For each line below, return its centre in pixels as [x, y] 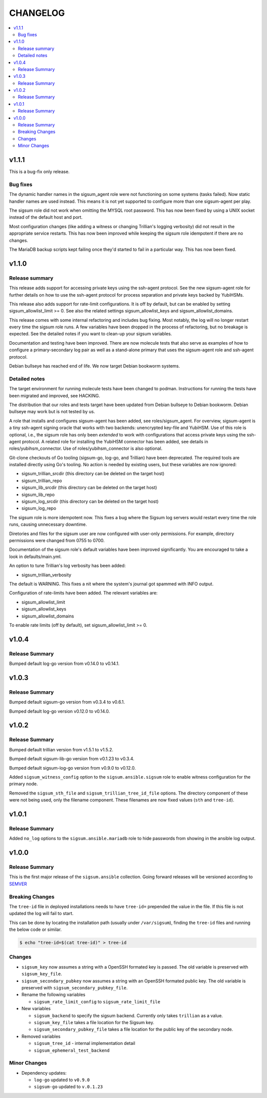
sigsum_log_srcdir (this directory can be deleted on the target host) [90, 501]
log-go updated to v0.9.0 [62, 1080]
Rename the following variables [53, 995]
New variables [36, 1009]
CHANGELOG [37, 13]
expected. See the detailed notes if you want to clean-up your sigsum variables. [91, 334]
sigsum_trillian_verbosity [46, 575]
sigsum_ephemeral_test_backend [72, 1050]
